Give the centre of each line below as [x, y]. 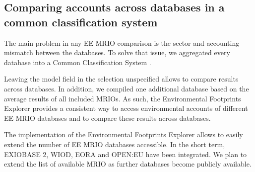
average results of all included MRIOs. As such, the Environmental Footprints [123, 98]
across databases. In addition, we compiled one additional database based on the [127, 88]
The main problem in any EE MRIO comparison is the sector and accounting [122, 43]
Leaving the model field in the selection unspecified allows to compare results [121, 79]
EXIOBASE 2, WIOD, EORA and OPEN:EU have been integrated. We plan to [126, 154]
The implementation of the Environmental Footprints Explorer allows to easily [124, 134]
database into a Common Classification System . [78, 62]
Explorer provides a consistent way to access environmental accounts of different [126, 108]
